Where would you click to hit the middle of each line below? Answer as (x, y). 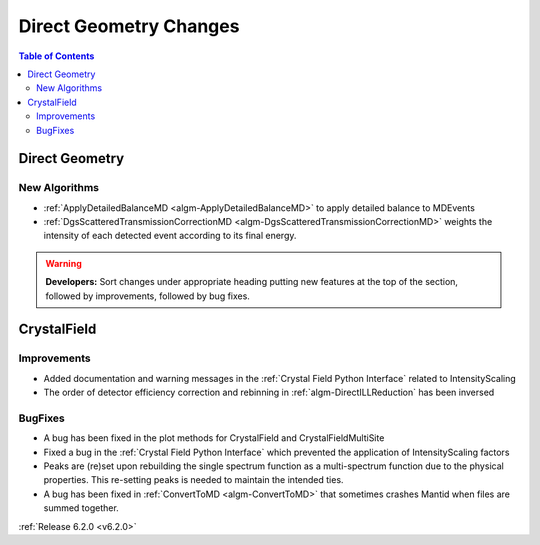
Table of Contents (56, 56)
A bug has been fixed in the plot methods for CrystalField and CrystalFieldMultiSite (214, 438)
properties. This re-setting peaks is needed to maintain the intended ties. (193, 480)
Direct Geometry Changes (129, 26)
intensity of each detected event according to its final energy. (170, 236)
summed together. (81, 508)
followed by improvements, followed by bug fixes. (147, 296)
